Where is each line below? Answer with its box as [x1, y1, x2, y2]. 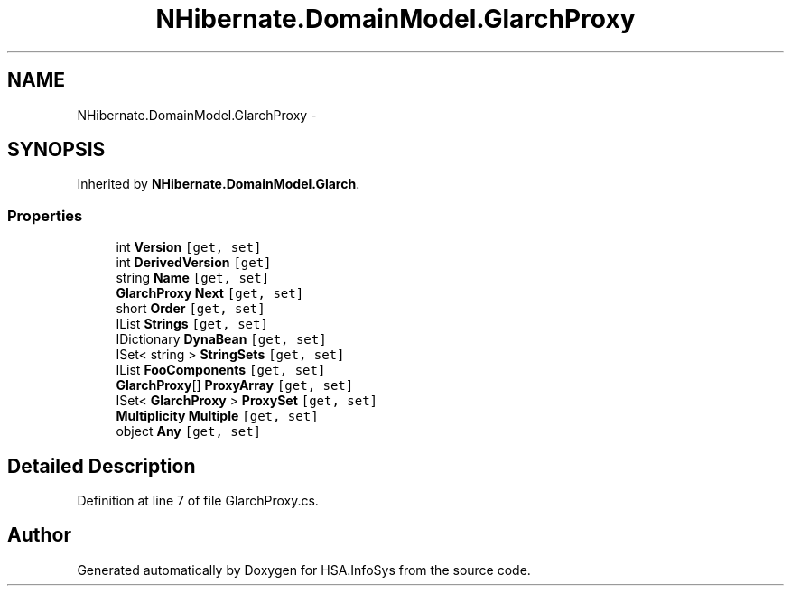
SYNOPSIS [7, 138, 106, 162]
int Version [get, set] [116, 239, 262, 255]
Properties [7, 206, 83, 225]
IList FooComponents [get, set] [116, 362, 326, 378]
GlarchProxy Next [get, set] [116, 285, 304, 301]
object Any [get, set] [116, 423, 262, 440]
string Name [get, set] [116, 270, 270, 286]
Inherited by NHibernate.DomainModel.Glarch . [77, 176, 360, 192]
